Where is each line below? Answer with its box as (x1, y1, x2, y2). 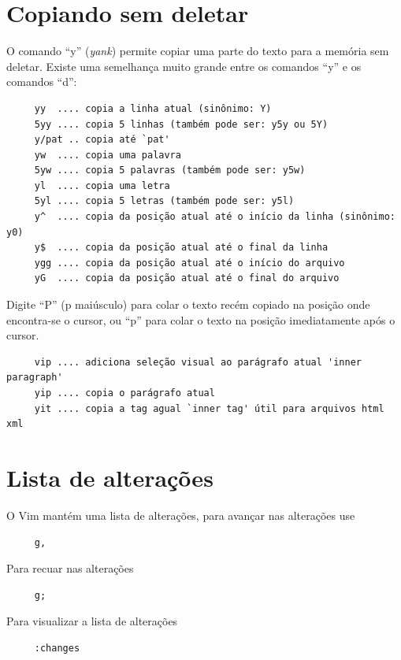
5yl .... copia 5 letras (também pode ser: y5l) (34, 195, 295, 207)
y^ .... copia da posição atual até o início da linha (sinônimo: (34, 211, 395, 223)
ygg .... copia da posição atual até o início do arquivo (34, 257, 345, 269)
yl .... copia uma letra (34, 180, 170, 191)
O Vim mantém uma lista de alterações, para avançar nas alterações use (6, 506, 355, 523)
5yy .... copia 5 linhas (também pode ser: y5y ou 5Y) (34, 118, 329, 130)
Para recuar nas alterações (6, 560, 134, 577)
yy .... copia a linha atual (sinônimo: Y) (34, 102, 272, 114)
